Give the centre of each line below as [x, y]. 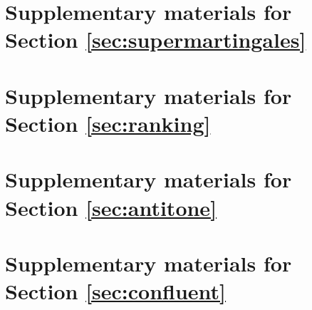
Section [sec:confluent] [116, 291]
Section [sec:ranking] [108, 123]
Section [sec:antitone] [111, 207]
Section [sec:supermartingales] [156, 40]
